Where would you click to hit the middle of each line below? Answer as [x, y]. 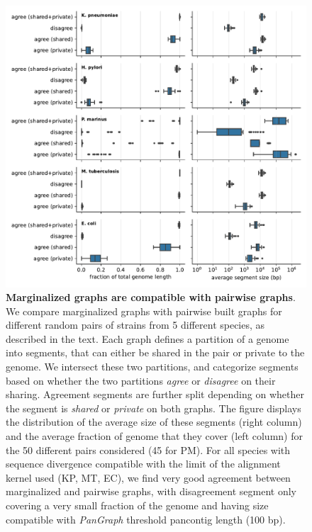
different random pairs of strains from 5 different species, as [135, 325]
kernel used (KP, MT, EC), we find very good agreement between [148, 477]
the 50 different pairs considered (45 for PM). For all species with [148, 449]
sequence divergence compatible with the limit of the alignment [143, 464]
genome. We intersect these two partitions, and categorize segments [152, 367]
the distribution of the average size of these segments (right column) [154, 422]
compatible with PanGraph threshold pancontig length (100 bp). [146, 519]
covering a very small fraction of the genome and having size [137, 505]
